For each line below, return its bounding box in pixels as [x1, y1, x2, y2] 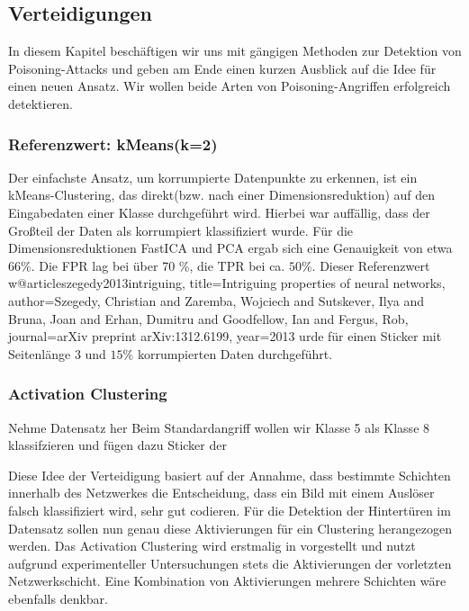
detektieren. [8, 94, 73, 112]
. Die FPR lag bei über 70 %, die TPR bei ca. [31, 256, 285, 274]
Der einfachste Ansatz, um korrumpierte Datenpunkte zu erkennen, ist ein [8, 167, 418, 186]
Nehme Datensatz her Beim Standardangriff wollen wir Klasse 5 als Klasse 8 [8, 418, 430, 436]
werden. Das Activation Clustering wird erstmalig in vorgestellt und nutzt [8, 536, 416, 555]
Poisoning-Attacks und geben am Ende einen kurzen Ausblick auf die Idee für [8, 58, 437, 77]
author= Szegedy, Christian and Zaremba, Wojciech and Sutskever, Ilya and [8, 291, 424, 310]
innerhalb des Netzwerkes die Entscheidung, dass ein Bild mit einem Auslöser [8, 483, 435, 502]
